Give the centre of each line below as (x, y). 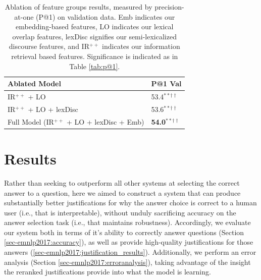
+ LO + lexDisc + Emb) (105, 121)
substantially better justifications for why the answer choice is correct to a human (130, 203)
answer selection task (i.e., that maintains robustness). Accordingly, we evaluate (127, 222)
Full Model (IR (31, 121)
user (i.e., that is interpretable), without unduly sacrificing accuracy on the (120, 212)
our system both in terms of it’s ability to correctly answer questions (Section (124, 232)
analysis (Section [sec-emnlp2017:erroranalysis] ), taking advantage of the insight (127, 262)
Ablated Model (34, 83)
